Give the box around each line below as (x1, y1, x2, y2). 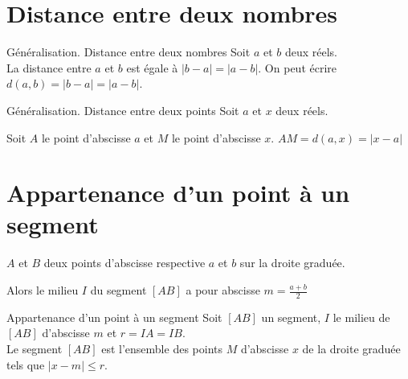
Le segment (6, 340, 63, 357)
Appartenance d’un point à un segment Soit (6, 308, 222, 325)
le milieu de (333, 308, 390, 325)
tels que (6, 356, 45, 373)
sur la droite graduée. (239, 254, 345, 271)
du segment (90, 282, 147, 298)
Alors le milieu (6, 282, 79, 298)
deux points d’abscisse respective (43, 254, 206, 271)
